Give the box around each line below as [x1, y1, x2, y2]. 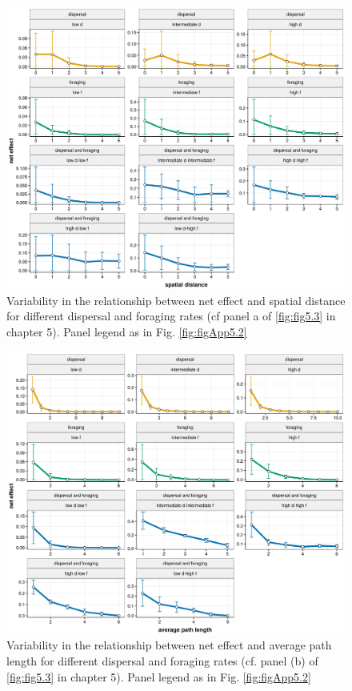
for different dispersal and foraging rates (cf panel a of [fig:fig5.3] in [6, 307, 336, 324]
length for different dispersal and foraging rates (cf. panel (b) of [6, 652, 318, 669]
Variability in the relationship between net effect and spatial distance [6, 291, 346, 308]
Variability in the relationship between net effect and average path [6, 637, 332, 653]
